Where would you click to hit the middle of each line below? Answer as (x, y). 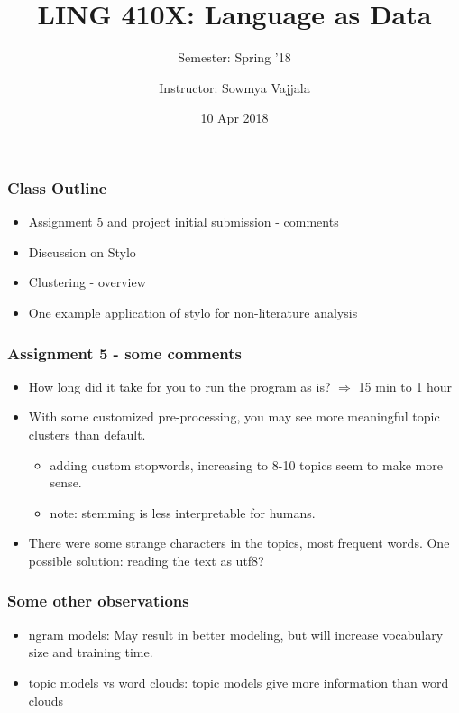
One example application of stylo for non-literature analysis (193, 312)
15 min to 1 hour (405, 386)
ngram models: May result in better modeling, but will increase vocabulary (236, 634)
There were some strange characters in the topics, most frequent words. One (239, 543)
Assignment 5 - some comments (124, 352)
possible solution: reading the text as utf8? (146, 560)
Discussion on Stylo (82, 251)
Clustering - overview (87, 282)
